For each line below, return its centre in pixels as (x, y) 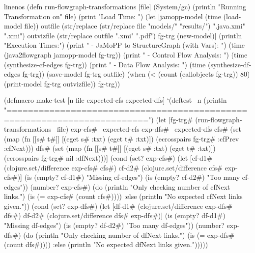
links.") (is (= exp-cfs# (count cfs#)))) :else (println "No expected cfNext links (123, 196)
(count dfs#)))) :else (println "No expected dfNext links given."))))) (106, 244)
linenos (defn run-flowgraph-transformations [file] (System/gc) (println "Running (125, 6)
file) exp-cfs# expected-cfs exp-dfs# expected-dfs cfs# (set (149, 129)
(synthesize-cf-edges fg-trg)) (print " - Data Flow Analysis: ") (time (105, 64)
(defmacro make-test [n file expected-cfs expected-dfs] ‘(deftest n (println (115, 100)
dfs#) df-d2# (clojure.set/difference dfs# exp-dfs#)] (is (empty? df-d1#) (115, 215)
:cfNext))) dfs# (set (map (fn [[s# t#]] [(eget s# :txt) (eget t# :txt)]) (110, 148)
